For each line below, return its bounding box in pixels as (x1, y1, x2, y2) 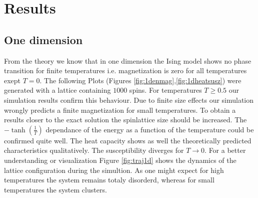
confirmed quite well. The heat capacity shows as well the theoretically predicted (4, 135, 251, 145)
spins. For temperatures (129, 85, 202, 95)
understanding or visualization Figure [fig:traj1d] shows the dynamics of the (4, 154, 236, 165)
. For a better (204, 145, 246, 155)
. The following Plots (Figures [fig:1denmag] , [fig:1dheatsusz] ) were (39, 75, 241, 85)
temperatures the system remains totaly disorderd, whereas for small (4, 174, 214, 185)
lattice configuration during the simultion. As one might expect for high (4, 164, 224, 175)
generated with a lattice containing (4, 85, 111, 95)
